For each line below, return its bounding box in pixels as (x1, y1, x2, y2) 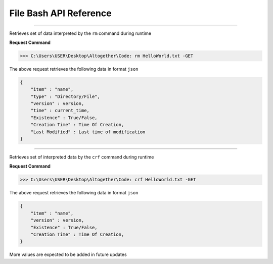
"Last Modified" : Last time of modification (30, 129, 146, 135)
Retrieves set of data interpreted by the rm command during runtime (9, 30, 152, 36)
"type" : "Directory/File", (30, 93, 101, 99)
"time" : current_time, (30, 108, 89, 114)
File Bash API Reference (9, 8, 112, 19)
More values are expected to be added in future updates (9, 251, 127, 257)
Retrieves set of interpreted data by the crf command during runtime (9, 154, 154, 160)
